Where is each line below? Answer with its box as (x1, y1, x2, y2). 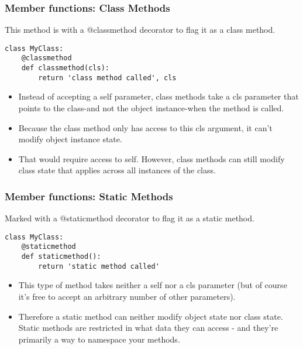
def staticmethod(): (21, 252, 101, 261)
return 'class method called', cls (38, 73, 177, 82)
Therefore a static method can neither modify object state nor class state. (18, 310, 283, 322)
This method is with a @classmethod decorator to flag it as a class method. (5, 23, 276, 36)
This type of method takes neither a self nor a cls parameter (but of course (18, 279, 287, 291)
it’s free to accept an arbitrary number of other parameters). (18, 290, 236, 303)
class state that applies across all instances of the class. (18, 164, 216, 176)
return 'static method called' (38, 262, 160, 271)
